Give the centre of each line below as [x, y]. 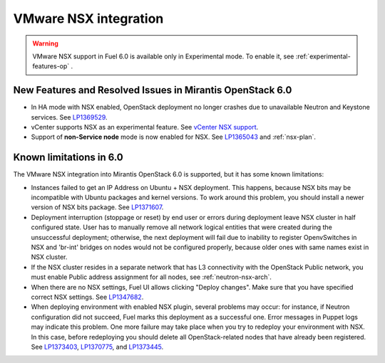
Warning [45, 43]
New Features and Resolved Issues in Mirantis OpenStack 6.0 [153, 90]
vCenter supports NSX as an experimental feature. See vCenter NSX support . [145, 127]
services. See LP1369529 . [69, 117]
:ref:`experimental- [323, 56]
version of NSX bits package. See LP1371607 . [97, 207]
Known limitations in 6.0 [68, 158]
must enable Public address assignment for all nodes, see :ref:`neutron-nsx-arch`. [152, 277]
